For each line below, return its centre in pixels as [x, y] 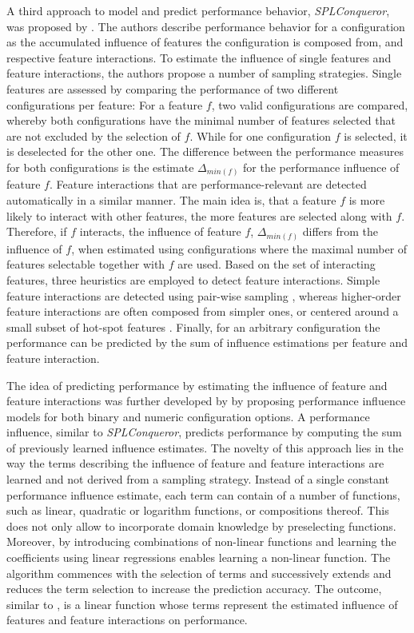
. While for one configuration [261, 135]
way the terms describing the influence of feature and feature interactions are [195, 463]
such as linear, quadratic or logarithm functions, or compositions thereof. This [198, 510]
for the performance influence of [321, 167]
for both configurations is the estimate [100, 167]
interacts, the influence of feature [160, 231]
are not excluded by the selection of [94, 135]
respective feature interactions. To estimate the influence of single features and [199, 57]
